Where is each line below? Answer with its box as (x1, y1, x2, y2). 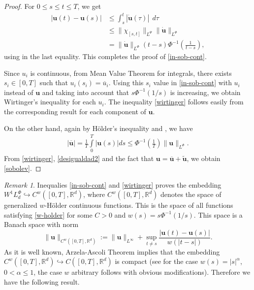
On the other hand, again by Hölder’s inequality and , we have (4, 123, 193, 133)
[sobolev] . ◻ (4, 162, 41, 173)
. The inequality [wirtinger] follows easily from (104, 97, 244, 107)
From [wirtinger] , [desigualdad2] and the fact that (4, 153, 154, 163)
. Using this (108, 77, 144, 88)
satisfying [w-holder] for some (4, 209, 93, 220)
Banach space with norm (4, 219, 79, 229)
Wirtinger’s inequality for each (4, 97, 96, 107)
